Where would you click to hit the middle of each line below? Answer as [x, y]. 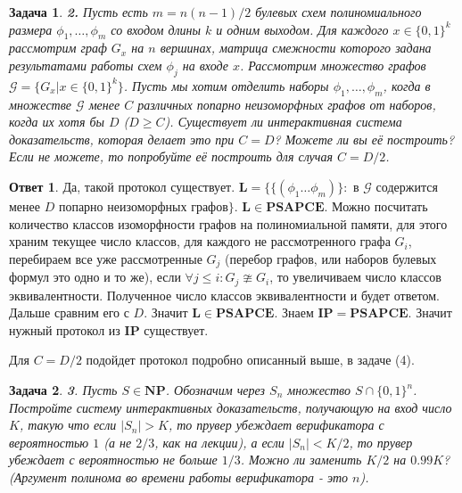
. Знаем [294, 312]
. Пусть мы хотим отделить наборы [226, 85]
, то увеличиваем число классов [355, 277]
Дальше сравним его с [69, 312]
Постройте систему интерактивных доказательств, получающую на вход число [231, 407]
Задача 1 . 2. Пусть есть [78, 12]
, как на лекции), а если [219, 442]
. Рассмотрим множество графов [333, 65]
